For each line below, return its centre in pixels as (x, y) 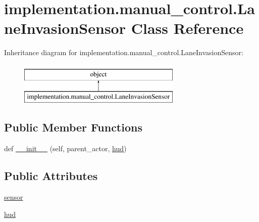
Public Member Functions (73, 127)
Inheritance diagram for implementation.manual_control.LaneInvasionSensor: (124, 52)
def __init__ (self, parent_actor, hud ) (65, 148)
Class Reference (187, 28)
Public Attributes (51, 176)
